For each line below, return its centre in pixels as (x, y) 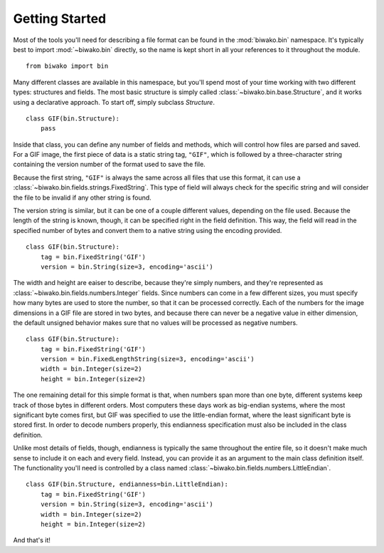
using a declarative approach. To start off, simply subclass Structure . (114, 102)
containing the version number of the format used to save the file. (109, 165)
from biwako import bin (67, 66)
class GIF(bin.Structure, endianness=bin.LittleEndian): (127, 484)
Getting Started (60, 19)
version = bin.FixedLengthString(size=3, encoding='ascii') (148, 359)
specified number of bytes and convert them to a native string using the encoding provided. (148, 230)
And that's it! (32, 540)
